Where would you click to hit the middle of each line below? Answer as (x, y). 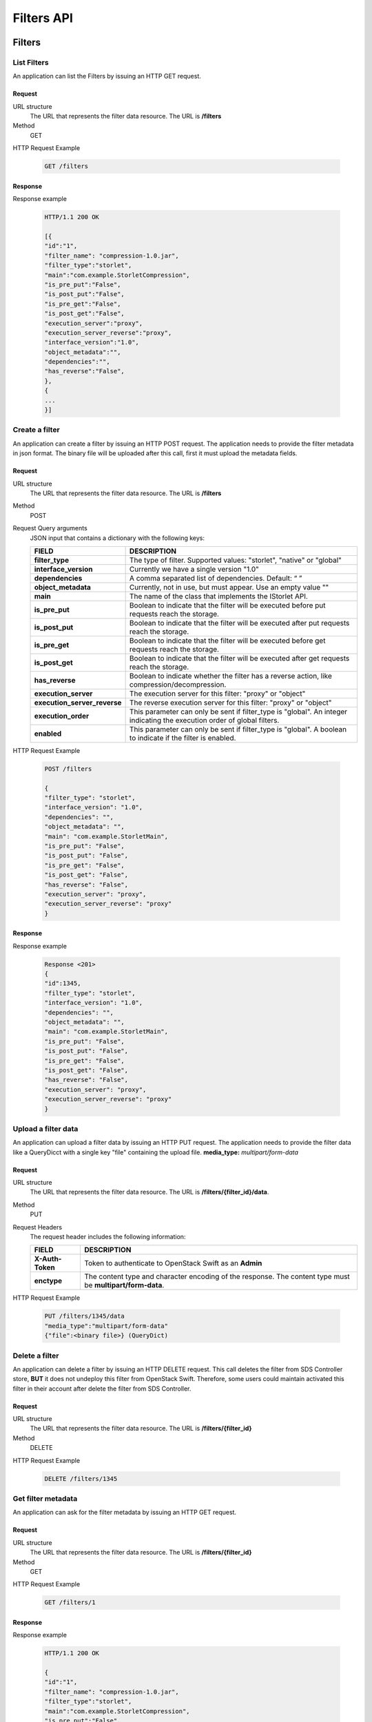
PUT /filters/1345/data (85, 1316)
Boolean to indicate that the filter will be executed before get (227, 641)
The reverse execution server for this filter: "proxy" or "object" (230, 703)
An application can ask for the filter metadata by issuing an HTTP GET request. (125, 1513)
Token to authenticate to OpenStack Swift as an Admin (173, 1263)
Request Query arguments (50, 528)
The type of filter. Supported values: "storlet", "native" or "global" (236, 560)
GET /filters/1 (70, 1602)
